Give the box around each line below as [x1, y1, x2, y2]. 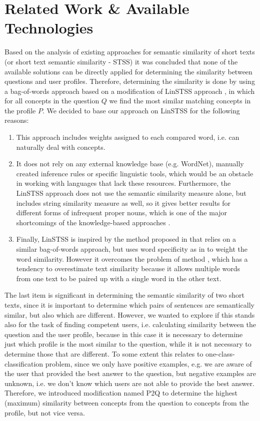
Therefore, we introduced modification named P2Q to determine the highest [4, 388, 237, 398]
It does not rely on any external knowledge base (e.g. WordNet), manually [16, 158, 244, 169]
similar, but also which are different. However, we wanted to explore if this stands [4, 309, 255, 320]
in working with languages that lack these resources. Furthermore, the [16, 178, 231, 188]
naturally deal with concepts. [16, 141, 105, 152]
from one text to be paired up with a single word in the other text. [16, 273, 221, 283]
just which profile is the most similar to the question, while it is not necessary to [4, 339, 251, 349]
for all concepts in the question [4, 95, 99, 106]
